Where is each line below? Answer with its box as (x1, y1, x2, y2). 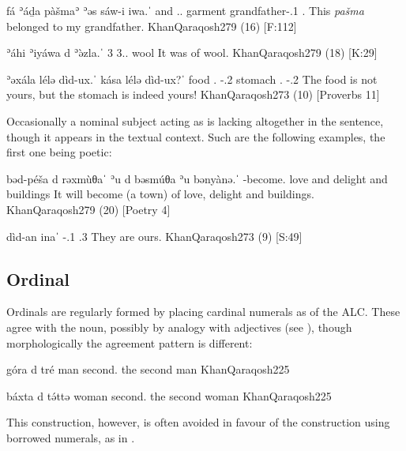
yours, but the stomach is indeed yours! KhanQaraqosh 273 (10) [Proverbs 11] (6, 86, 380, 103)
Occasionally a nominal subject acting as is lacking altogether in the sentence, (6, 112, 384, 129)
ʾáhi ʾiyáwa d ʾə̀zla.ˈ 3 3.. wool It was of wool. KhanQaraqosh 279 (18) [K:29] (6, 44, 378, 61)
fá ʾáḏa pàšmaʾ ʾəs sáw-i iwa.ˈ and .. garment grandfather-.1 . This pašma (6, 2, 364, 18)
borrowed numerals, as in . (6, 429, 135, 445)
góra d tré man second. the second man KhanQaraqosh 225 (6, 361, 290, 378)
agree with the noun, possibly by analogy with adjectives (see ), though (6, 318, 352, 335)
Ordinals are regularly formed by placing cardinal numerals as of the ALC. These (6, 303, 400, 320)
